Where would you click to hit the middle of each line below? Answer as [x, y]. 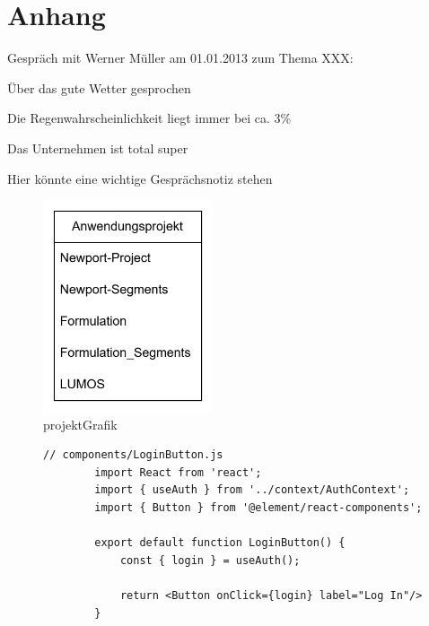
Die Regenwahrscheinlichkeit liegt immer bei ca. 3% [149, 118]
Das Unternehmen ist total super [98, 148]
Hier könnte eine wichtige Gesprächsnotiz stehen [140, 178]
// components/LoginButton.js [133, 455]
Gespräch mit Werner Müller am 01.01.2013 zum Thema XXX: [180, 58]
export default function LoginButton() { [220, 543]
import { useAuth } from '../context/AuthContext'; [252, 490]
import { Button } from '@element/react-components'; [258, 507]
